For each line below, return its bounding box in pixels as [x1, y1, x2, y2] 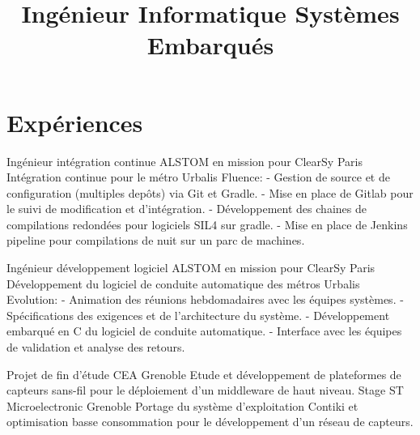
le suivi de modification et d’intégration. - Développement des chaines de [6, 200, 367, 217]
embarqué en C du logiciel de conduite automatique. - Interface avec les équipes [6, 322, 402, 339]
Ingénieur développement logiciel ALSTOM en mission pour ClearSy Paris [6, 259, 375, 276]
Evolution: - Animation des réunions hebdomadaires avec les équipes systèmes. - [6, 291, 404, 308]
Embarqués [146, 28, 274, 62]
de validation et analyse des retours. [6, 339, 185, 356]
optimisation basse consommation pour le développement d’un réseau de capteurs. [6, 413, 414, 430]
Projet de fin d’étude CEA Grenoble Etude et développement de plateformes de [6, 365, 401, 382]
